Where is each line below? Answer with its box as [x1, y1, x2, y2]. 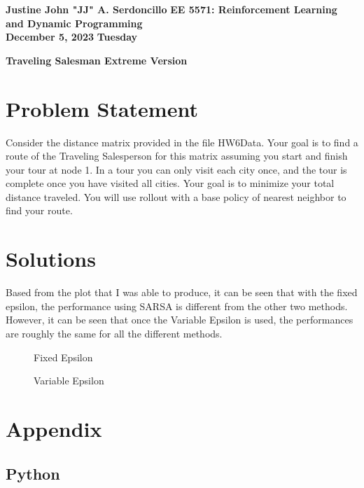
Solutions [6, 244, 96, 273]
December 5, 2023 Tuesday [6, 29, 138, 44]
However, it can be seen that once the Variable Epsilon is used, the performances [6, 312, 353, 327]
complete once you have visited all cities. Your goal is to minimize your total [6, 176, 335, 190]
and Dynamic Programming [6, 15, 143, 30]
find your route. [6, 203, 73, 218]
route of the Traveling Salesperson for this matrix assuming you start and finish [6, 148, 348, 163]
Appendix [6, 414, 102, 442]
